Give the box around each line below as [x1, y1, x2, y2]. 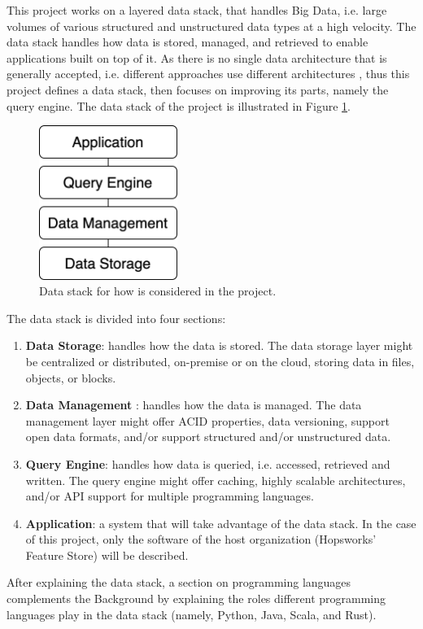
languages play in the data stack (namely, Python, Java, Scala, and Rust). [7, 605, 377, 622]
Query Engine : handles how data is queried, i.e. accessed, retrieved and [25, 455, 390, 472]
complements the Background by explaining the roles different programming [7, 590, 386, 607]
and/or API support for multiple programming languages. [25, 487, 314, 505]
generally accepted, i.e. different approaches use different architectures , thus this [7, 65, 410, 82]
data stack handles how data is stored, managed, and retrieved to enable [7, 33, 368, 50]
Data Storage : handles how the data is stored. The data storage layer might [25, 337, 413, 354]
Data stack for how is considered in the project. [39, 282, 277, 299]
